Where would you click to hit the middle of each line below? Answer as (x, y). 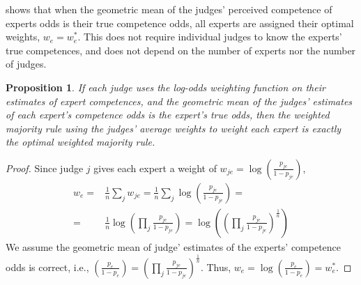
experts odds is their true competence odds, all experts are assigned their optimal (180, 23)
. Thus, (216, 267)
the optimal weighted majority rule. (80, 142)
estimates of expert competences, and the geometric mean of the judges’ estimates (179, 101)
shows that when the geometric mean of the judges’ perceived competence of (169, 9)
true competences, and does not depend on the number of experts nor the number (181, 50)
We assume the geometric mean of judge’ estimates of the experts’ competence (174, 247)
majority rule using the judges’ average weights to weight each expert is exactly (174, 128)
